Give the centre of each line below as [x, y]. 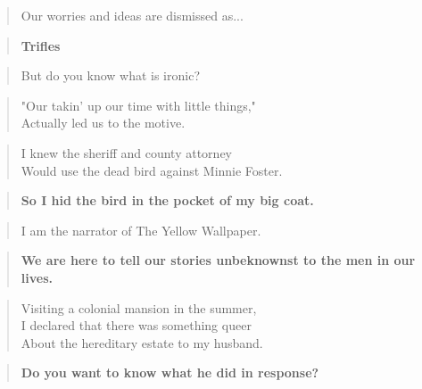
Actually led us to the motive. [103, 123]
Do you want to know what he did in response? [170, 372]
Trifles [41, 45]
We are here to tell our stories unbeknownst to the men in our [218, 260]
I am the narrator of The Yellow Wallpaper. [141, 230]
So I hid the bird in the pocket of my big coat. [167, 200]
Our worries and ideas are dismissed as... [132, 15]
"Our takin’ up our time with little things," [138, 105]
